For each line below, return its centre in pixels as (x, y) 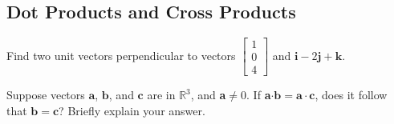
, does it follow (351, 95)
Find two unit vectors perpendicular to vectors (121, 55)
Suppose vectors (46, 95)
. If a (259, 95)
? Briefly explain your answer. (132, 110)
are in (161, 95)
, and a (208, 95)
